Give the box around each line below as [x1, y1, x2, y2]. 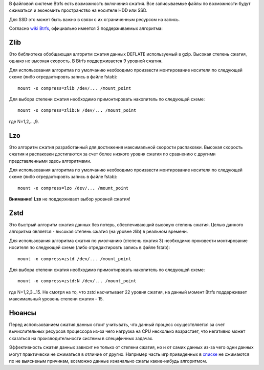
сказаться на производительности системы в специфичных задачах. [9, 335, 154, 341]
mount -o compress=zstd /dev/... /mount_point [18, 256, 132, 262]
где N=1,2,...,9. [9, 118, 39, 124]
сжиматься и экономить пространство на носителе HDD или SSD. [9, 7, 148, 13]
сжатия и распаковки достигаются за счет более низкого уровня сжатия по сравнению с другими [9, 151, 216, 157]
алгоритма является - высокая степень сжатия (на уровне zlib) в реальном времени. [9, 228, 188, 235]
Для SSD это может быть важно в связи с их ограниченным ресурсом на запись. [9, 16, 180, 22]
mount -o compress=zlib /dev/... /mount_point [18, 85, 132, 91]
